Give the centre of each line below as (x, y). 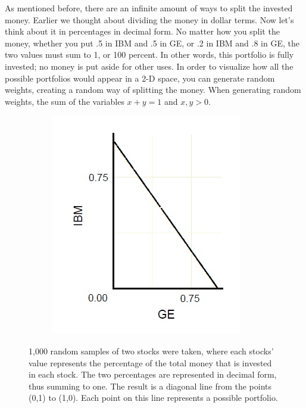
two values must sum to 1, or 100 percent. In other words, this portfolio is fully (149, 54)
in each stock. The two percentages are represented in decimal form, (153, 374)
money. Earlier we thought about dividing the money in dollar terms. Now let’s (149, 19)
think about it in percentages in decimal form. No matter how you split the (142, 31)
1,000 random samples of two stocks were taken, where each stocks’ (151, 351)
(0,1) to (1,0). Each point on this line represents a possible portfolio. (153, 398)
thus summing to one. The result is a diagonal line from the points (150, 386)
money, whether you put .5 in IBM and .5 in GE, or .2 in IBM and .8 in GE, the (152, 43)
